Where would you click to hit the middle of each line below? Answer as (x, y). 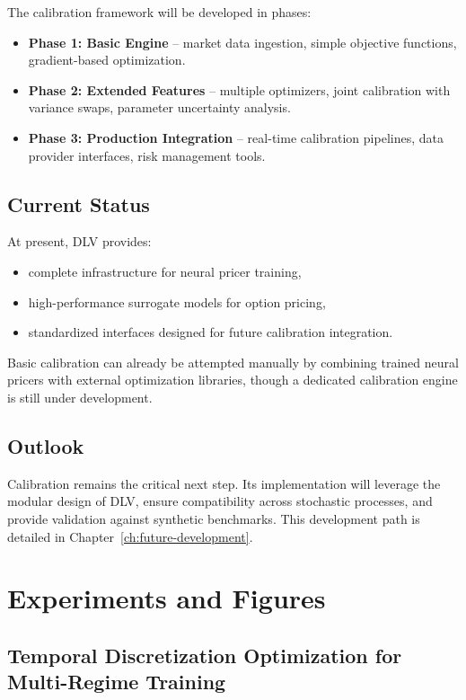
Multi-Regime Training (117, 682)
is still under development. (80, 397)
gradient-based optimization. (107, 60)
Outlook (46, 445)
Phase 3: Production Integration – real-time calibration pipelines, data (236, 137)
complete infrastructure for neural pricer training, (165, 271)
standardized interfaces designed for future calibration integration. (211, 332)
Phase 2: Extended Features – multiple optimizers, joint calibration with (239, 89)
